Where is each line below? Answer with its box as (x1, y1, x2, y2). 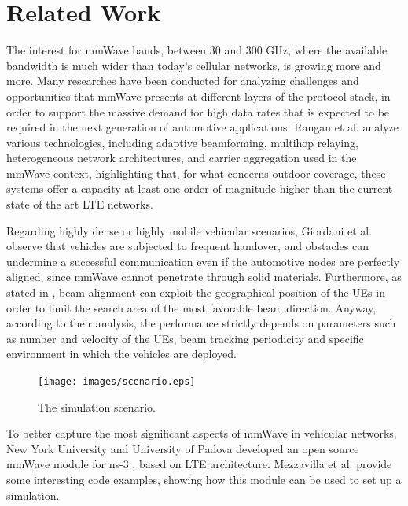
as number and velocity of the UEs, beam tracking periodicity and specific (6, 330, 364, 346)
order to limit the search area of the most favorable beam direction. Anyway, (6, 299, 377, 316)
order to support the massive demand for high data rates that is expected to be (6, 103, 390, 120)
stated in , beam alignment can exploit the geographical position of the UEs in (6, 284, 385, 301)
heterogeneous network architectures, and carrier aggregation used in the (6, 150, 357, 166)
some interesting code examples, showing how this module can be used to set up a (6, 471, 402, 488)
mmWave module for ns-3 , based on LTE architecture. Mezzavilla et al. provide (6, 456, 392, 472)
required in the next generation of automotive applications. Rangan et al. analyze (6, 119, 399, 135)
